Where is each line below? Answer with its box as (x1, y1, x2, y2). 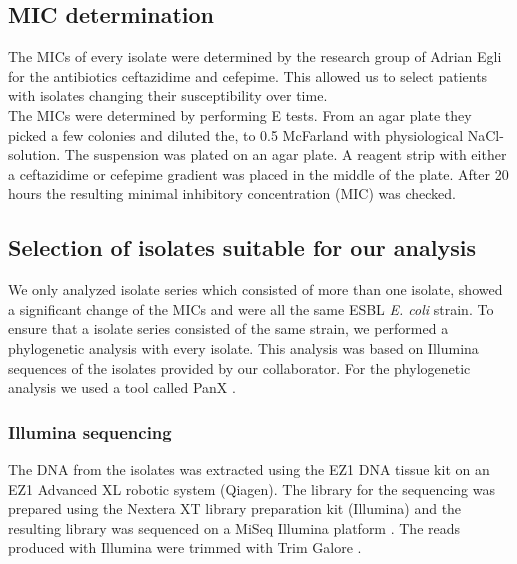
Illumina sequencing (8, 419, 172, 444)
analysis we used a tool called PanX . (8, 377, 236, 398)
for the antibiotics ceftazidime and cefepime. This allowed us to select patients (8, 65, 488, 86)
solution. (8, 144, 61, 165)
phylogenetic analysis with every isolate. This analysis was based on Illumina (8, 337, 479, 358)
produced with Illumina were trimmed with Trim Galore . (8, 537, 362, 558)
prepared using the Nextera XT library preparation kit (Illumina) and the (8, 498, 462, 519)
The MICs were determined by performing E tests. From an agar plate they (8, 104, 472, 125)
